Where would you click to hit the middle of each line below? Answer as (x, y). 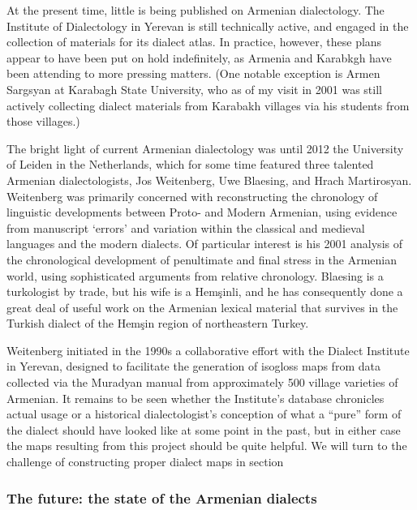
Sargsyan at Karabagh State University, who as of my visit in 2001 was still (194, 89)
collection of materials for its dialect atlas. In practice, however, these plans (194, 42)
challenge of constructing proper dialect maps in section (145, 462)
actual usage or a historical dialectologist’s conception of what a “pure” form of (204, 414)
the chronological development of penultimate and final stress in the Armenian (202, 259)
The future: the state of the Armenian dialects (162, 497)
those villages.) (43, 121)
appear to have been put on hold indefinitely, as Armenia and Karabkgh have (199, 57)
